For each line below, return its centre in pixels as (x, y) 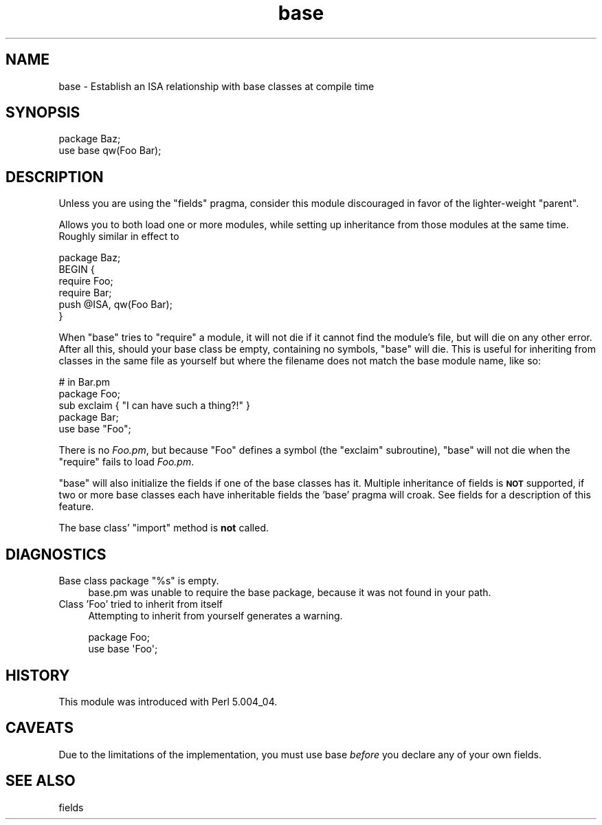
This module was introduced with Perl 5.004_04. (168, 701)
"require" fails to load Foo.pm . (126, 462)
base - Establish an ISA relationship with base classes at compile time (216, 86)
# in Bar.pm (85, 382)
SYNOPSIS (43, 113)
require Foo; (86, 281)
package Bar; (89, 417)
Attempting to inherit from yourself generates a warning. (215, 616)
